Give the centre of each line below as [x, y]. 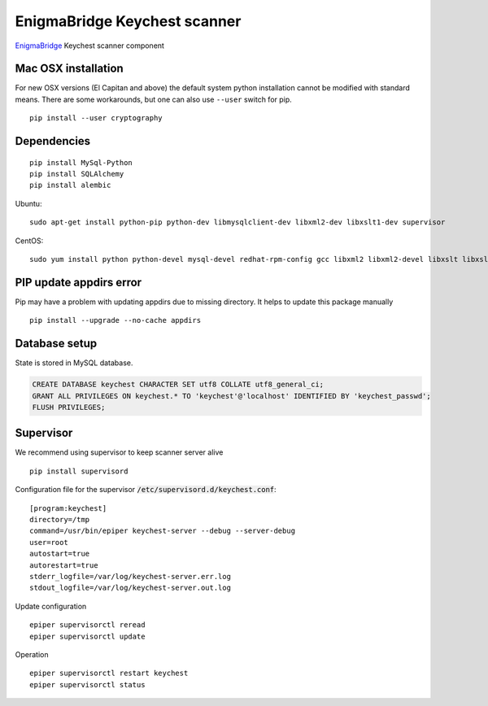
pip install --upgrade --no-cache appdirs [115, 320]
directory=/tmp [60, 520]
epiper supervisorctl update [87, 636]
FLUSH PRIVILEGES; [69, 407]
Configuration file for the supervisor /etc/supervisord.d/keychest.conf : [146, 490]
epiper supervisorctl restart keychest [109, 673]
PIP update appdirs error [78, 282]
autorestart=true [64, 565]
